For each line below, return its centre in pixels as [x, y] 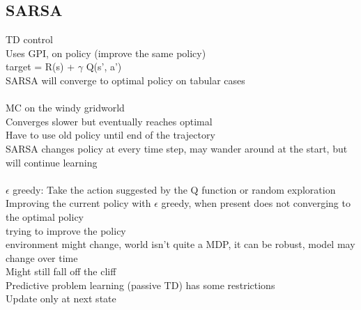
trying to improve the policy [66, 230]
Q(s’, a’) [104, 67]
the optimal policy [45, 216]
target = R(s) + [40, 67]
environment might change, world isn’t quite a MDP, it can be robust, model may [180, 244]
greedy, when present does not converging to [256, 203]
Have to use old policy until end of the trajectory [110, 135]
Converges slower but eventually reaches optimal [109, 121]
